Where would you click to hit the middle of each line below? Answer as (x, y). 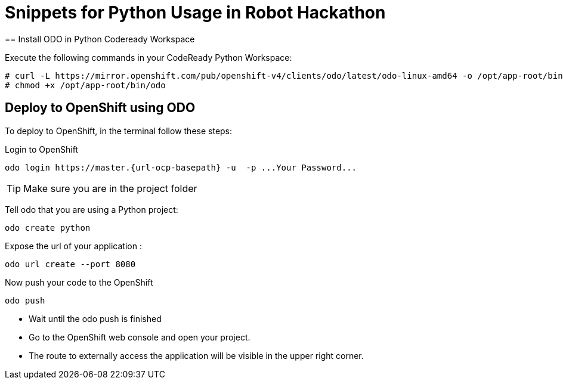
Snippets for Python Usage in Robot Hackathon (195, 13)
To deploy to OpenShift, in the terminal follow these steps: (119, 131)
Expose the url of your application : (73, 246)
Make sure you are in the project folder (110, 188)
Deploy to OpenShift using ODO (100, 108)
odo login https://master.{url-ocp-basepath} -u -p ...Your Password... (181, 167)
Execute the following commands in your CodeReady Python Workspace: (149, 57)
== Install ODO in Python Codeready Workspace (100, 39)
